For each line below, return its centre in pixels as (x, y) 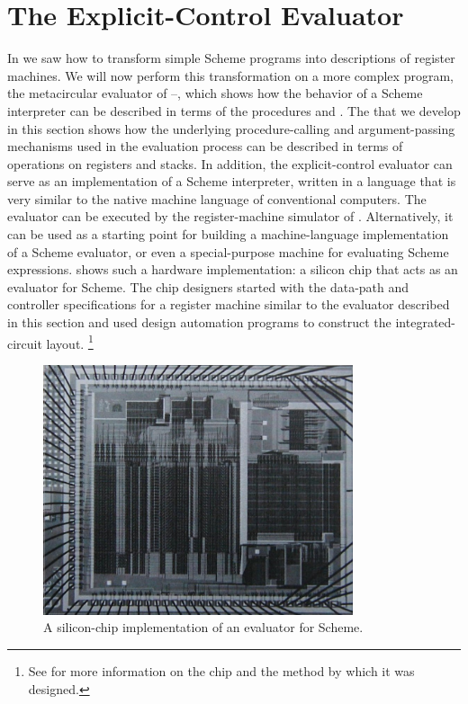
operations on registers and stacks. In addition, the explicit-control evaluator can (230, 163)
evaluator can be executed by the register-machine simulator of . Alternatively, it (230, 216)
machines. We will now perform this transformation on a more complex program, (230, 75)
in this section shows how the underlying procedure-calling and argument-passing (231, 128)
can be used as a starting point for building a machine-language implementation (228, 234)
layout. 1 (70, 342)
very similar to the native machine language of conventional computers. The (217, 198)
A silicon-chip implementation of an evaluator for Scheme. (203, 627)
